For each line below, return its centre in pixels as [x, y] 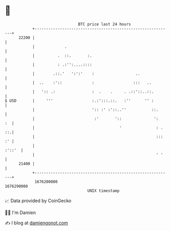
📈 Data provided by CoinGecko [38, 201]
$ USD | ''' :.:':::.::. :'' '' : [79, 101]
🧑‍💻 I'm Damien [20, 212]
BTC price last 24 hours [104, 24]
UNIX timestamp [103, 191]
